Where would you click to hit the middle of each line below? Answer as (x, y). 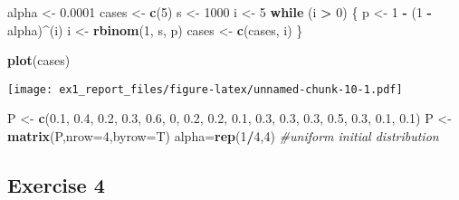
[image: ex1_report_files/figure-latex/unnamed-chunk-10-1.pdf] (205, 89)
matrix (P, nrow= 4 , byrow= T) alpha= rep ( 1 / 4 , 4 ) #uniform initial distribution (223, 136)
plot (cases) (39, 60)
